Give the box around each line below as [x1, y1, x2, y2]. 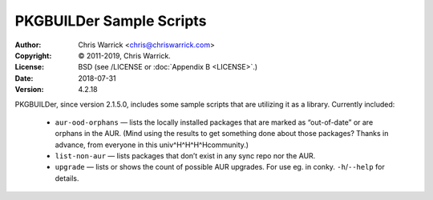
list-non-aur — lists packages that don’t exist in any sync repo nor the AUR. [55, 151, 316, 161]
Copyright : [14, 50, 52, 60]
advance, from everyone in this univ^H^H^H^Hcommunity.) [55, 140, 249, 150]
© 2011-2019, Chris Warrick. [78, 50, 172, 60]
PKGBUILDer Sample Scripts [14, 12, 207, 30]
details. [55, 173, 79, 183]
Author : [14, 40, 42, 50]
